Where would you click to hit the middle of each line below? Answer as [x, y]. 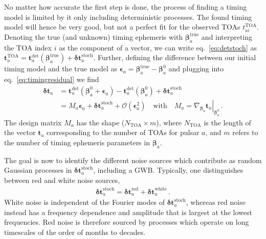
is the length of [227, 122]
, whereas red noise [216, 202]
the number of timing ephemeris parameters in [77, 142]
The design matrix [33, 122]
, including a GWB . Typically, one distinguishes [168, 170]
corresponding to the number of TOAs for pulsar [123, 132]
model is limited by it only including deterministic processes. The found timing [128, 17]
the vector [20, 132]
